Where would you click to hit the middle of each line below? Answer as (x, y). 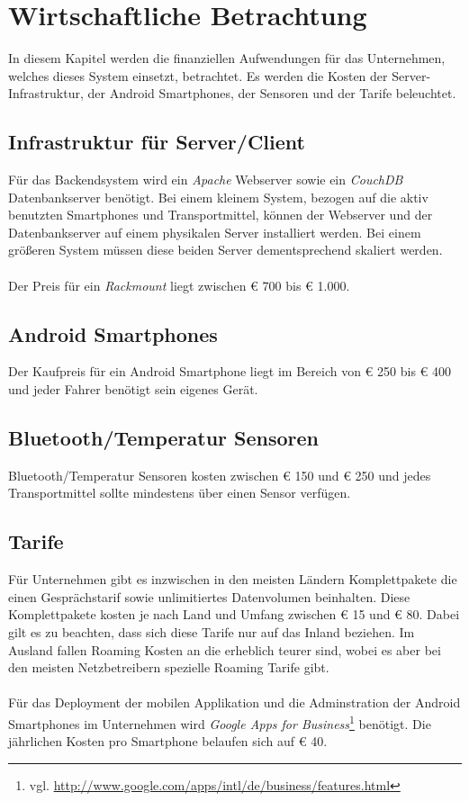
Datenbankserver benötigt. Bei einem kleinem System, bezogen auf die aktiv (218, 197)
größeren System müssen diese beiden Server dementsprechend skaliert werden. (225, 250)
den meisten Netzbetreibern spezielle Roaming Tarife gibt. (169, 667)
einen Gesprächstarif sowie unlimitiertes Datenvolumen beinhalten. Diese (209, 596)
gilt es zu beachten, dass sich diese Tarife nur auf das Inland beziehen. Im (212, 632)
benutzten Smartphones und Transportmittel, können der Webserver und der (221, 215)
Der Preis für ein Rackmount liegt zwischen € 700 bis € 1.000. (179, 285)
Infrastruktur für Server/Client (157, 142)
